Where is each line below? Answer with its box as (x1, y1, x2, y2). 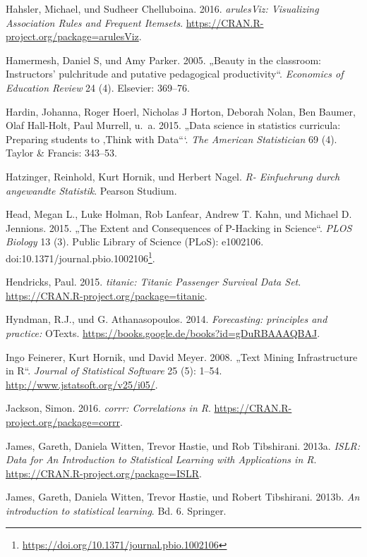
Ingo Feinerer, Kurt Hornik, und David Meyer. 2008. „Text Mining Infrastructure (6, 349, 358, 364)
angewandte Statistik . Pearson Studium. (6, 183, 177, 197)
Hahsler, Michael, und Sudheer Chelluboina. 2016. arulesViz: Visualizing (6, 1, 319, 16)
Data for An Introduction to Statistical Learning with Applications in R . (6, 452, 317, 467)
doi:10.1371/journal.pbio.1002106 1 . (6, 248, 155, 265)
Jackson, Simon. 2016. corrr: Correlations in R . (6, 400, 211, 415)
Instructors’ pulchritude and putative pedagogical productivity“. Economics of (6, 66, 344, 81)
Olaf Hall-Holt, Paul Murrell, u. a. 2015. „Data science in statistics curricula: (6, 118, 341, 133)
